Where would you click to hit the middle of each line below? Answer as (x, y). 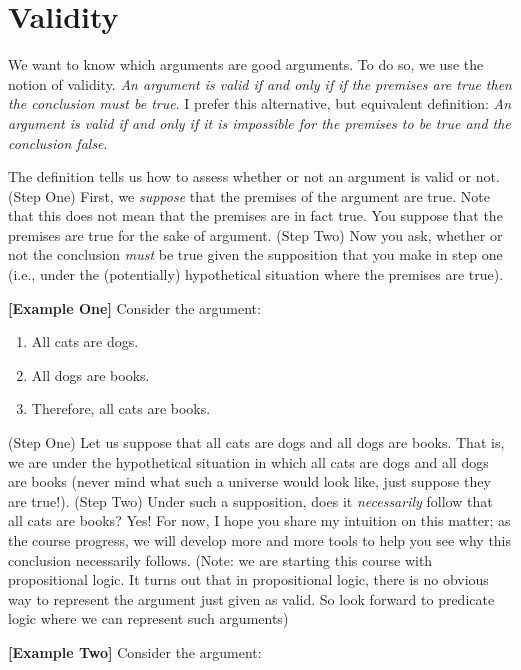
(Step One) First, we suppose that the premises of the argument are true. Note (249, 195)
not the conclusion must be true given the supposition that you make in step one (255, 254)
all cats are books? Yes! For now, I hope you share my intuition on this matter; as (259, 520)
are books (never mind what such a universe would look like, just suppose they (249, 481)
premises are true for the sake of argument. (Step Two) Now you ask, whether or (255, 234)
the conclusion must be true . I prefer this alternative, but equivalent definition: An (260, 103)
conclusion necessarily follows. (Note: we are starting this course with (220, 559)
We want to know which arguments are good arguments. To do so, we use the (246, 64)
